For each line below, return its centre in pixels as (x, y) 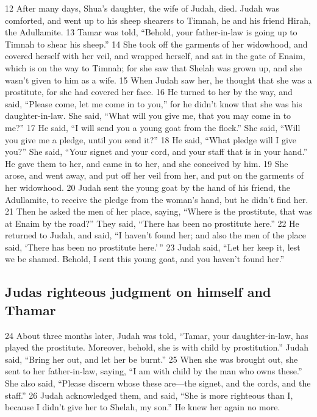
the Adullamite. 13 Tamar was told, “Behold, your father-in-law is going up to (151, 32)
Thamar (30, 309)
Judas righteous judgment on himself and (138, 292)
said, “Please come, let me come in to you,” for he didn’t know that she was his (154, 103)
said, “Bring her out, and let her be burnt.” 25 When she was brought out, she (151, 359)
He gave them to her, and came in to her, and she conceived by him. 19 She (147, 163)
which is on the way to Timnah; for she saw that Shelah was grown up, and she (154, 67)
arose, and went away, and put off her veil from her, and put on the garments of (154, 175)
